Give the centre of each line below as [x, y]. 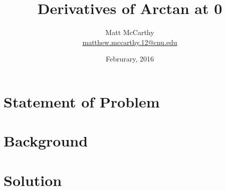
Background [46, 141]
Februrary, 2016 [130, 59]
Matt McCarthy [130, 32]
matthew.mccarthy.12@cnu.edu [130, 42]
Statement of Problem [82, 101]
